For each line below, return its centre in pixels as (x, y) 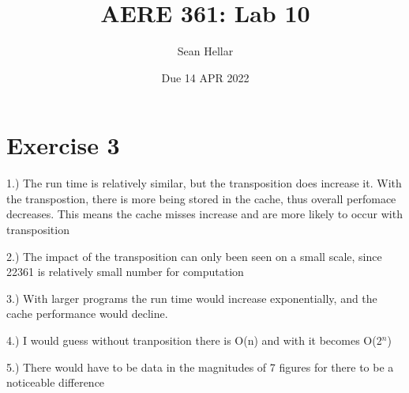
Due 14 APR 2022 (205, 77)
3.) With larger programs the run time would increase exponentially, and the (192, 298)
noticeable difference (56, 382)
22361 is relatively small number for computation (125, 272)
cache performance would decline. (87, 314)
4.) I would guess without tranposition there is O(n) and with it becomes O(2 (194, 340)
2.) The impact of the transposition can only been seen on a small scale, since (194, 256)
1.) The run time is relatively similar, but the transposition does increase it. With (204, 183)
